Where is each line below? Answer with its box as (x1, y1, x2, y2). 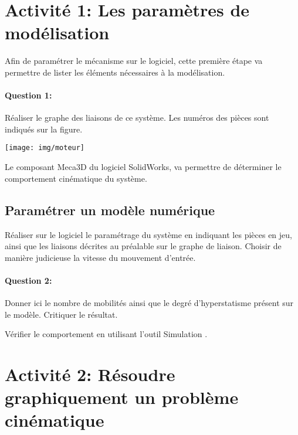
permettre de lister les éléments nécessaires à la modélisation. (5, 66, 225, 78)
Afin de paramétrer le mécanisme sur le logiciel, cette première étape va (5, 55, 263, 67)
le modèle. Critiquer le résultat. (5, 308, 118, 320)
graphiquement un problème (5, 385, 239, 409)
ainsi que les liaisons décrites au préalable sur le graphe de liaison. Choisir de (5, 240, 282, 252)
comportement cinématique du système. (5, 172, 147, 184)
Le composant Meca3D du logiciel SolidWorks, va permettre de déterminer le (5, 161, 282, 173)
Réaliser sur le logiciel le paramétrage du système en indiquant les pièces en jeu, (5, 228, 292, 240)
